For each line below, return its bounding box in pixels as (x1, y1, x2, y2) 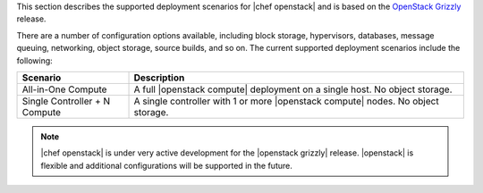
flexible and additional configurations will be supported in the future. (40, 160, 292, 171)
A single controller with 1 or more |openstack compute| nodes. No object (133, 95, 439, 107)
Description (133, 71, 185, 84)
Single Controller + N (21, 95, 111, 107)
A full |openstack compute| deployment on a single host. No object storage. (133, 83, 453, 96)
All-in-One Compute (21, 83, 107, 96)
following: (16, 55, 53, 66)
